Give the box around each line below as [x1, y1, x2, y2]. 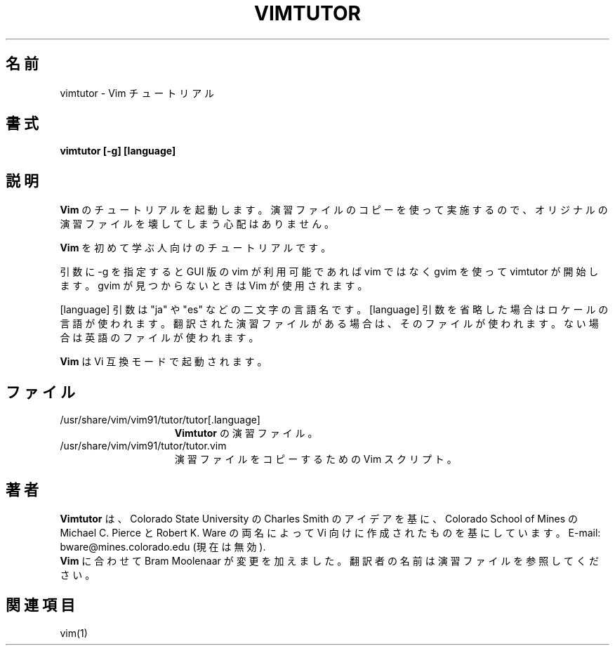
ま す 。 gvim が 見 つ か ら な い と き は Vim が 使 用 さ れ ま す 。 [60, 280, 368, 292]
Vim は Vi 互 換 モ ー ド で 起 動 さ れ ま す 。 [60, 355, 267, 368]
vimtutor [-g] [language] [60, 145, 176, 157]
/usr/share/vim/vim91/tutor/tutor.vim [60, 440, 227, 452]
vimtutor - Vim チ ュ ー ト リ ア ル [60, 86, 215, 99]
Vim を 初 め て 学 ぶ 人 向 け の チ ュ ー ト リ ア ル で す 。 [60, 242, 331, 254]
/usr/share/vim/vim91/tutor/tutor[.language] [60, 414, 260, 426]
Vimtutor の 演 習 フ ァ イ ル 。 [174, 427, 318, 440]
